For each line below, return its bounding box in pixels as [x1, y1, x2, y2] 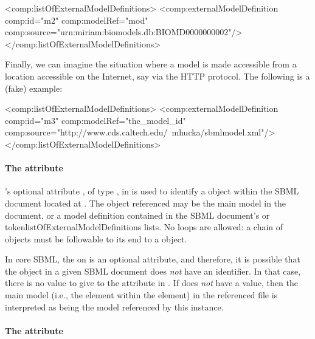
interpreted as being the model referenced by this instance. [5, 300, 224, 313]
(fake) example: [5, 81, 63, 94]
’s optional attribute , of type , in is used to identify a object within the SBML [5, 185, 299, 197]
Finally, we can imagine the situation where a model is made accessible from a [5, 58, 297, 70]
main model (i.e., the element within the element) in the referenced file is [5, 289, 278, 301]
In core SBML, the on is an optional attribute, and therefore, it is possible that [5, 253, 300, 265]
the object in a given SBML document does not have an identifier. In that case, [5, 264, 301, 277]
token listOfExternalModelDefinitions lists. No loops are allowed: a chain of [5, 221, 283, 233]
